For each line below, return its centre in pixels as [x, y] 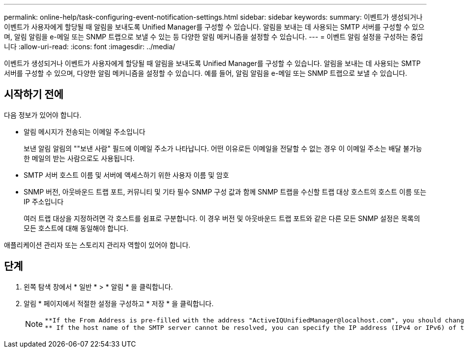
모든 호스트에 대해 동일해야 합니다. [76, 228]
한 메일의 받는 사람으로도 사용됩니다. [79, 158]
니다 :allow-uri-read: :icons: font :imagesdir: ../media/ [90, 47]
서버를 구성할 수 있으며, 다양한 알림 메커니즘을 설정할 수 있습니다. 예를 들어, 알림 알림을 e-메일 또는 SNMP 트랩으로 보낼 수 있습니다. [206, 73]
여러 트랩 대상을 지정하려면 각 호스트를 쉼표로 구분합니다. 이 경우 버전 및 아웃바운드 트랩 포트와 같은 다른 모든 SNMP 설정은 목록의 [222, 218]
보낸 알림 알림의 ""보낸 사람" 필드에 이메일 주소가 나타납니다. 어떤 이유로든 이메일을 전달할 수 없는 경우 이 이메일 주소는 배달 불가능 [223, 148]
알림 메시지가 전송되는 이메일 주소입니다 [85, 131]
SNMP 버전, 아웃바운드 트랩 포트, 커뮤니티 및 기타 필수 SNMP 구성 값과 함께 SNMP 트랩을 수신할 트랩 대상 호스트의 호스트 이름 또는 [225, 192]
